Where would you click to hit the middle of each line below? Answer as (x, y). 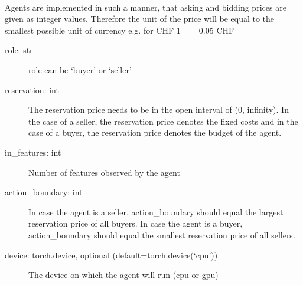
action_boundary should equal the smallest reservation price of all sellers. (162, 235)
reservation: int (32, 89)
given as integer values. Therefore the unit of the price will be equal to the (140, 19)
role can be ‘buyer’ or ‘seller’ (80, 69)
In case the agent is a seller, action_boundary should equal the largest (156, 212)
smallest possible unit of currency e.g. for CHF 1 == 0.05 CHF (120, 30)
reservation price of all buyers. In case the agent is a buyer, (136, 223)
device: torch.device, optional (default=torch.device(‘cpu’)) (111, 255)
